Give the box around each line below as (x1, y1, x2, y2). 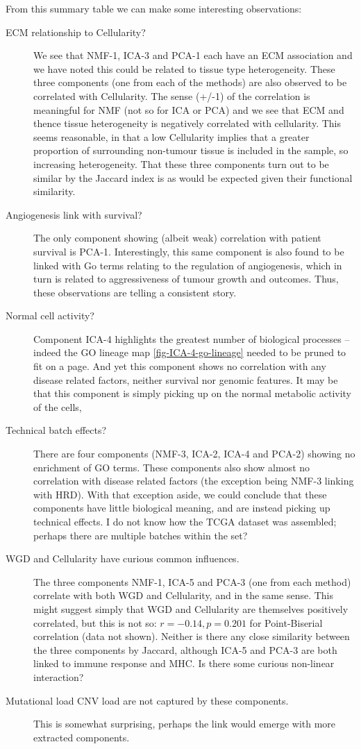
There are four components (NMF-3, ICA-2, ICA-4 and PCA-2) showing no (33, 446, 355, 461)
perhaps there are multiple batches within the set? (33, 528, 248, 542)
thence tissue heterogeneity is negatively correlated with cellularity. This (33, 116, 342, 131)
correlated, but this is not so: (33, 615, 157, 630)
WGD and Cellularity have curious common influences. (6, 551, 240, 566)
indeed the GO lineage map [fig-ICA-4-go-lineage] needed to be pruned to (33, 345, 346, 360)
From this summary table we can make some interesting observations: (6, 1, 302, 15)
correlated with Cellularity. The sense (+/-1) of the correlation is (33, 88, 310, 103)
